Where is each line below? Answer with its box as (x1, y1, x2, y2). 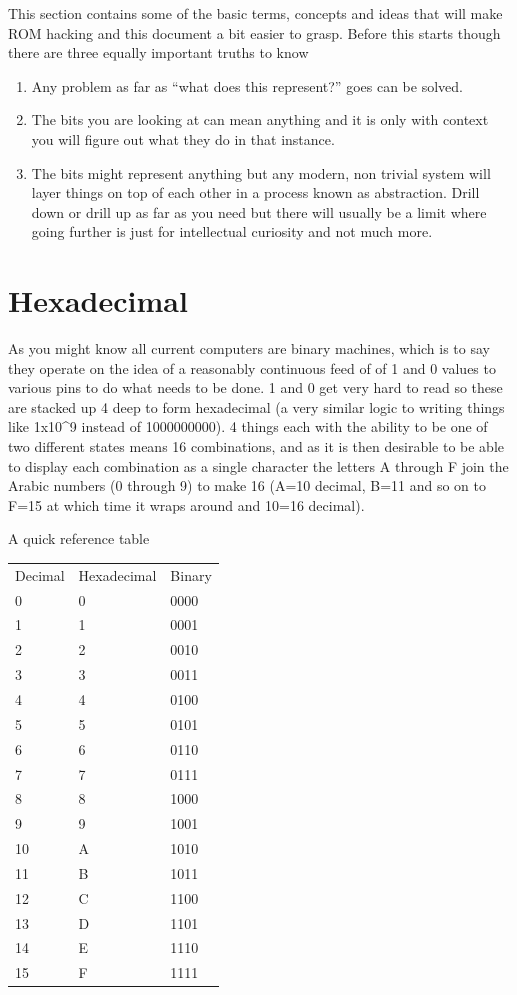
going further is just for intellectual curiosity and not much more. (31, 221, 433, 242)
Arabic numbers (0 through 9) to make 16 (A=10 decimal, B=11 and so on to (8, 475, 487, 496)
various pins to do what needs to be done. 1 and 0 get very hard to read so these (8, 377, 503, 398)
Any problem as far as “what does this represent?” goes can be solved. (31, 75, 463, 96)
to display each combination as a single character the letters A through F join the (8, 455, 509, 476)
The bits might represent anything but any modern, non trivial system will (31, 162, 491, 183)
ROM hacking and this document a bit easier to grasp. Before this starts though (8, 22, 501, 43)
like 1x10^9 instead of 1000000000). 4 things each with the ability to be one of (8, 416, 488, 437)
